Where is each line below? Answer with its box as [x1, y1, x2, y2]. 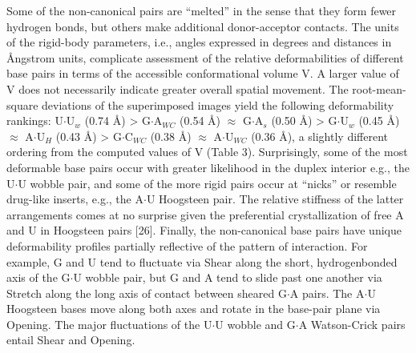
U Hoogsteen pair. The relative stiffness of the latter [146, 191, 404, 207]
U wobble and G [215, 315, 296, 332]
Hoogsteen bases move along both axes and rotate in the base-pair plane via [6, 300, 381, 317]
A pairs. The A [289, 284, 365, 301]
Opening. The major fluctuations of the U [6, 315, 212, 332]
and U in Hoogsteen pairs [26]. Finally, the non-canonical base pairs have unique [6, 222, 402, 239]
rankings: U [6, 112, 63, 129]
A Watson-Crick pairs [298, 315, 406, 332]
